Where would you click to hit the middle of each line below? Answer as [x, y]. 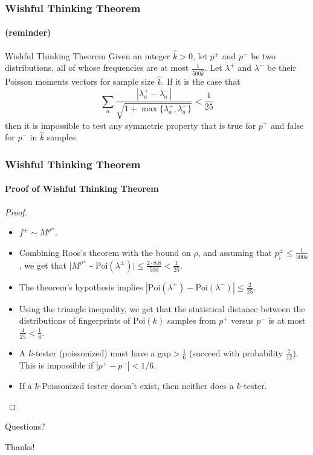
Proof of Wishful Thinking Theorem [82, 188]
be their [282, 67]
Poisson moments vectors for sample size [80, 81]
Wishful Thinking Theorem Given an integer [88, 55]
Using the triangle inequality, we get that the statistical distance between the [162, 308]
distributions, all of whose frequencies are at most [97, 67]
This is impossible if [56, 365]
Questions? [25, 426]
